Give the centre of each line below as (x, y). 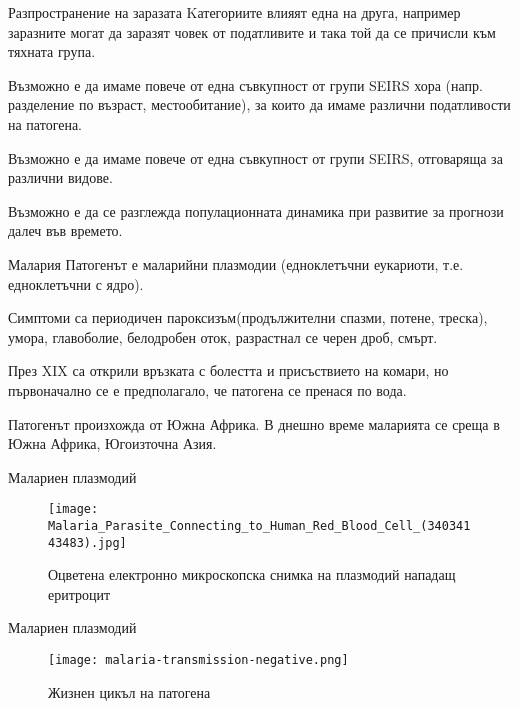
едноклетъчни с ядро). (76, 283)
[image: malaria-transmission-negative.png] (198, 660)
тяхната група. (52, 51)
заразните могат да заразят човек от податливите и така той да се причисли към (252, 31)
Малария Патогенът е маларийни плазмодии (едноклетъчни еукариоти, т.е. (236, 263)
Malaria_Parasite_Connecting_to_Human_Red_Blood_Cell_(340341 (259, 525)
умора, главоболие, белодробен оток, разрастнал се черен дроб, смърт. (223, 336)
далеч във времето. (65, 230)
